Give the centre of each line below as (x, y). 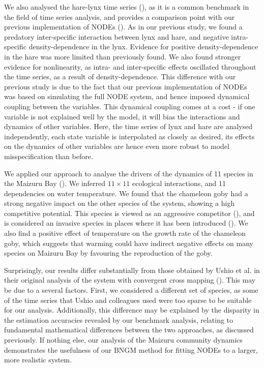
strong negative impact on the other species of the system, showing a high (120, 203)
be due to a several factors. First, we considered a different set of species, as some (131, 290)
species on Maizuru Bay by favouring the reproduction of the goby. (108, 253)
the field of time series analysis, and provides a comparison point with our (120, 17)
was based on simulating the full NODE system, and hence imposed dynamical (127, 96)
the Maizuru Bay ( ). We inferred (55, 183)
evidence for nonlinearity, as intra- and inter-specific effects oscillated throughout (130, 66)
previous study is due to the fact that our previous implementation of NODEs (126, 86)
